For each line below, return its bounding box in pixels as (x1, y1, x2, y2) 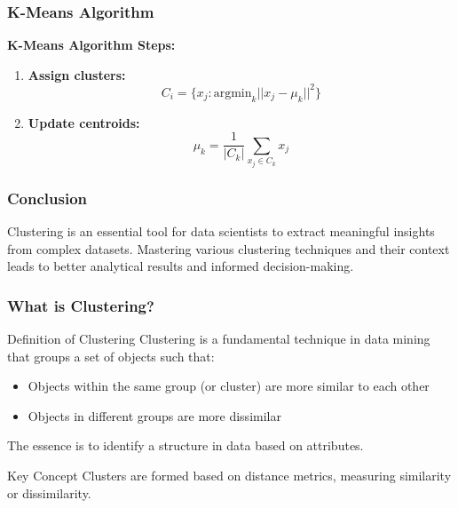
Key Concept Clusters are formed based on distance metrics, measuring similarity (7, 465, 452, 484)
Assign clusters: (28, 65, 126, 83)
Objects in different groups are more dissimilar (28, 406, 281, 425)
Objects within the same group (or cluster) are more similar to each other (28, 377, 430, 395)
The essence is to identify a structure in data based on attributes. (7, 436, 364, 455)
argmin (213, 86, 252, 99)
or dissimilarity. (7, 483, 91, 502)
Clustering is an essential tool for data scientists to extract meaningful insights (7, 221, 435, 240)
